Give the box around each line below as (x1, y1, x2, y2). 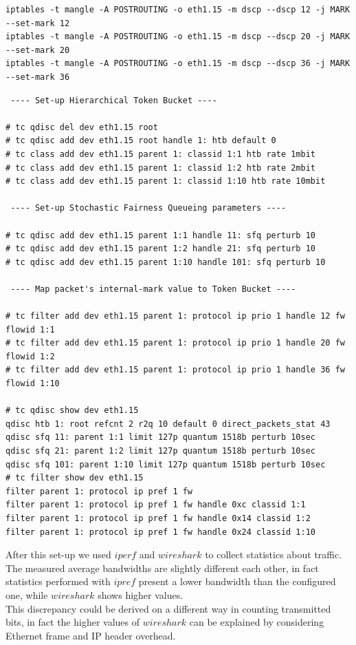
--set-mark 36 (5, 72, 70, 82)
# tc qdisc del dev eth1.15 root (5, 122, 158, 132)
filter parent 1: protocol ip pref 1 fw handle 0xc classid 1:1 (5, 500, 306, 510)
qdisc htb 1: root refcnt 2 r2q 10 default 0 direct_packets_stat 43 (5, 419, 331, 429)
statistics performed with (5, 574, 111, 589)
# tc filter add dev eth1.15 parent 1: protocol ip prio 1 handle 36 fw (5, 365, 345, 375)
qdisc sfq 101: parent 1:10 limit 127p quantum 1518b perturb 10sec (5, 459, 326, 469)
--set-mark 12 (5, 18, 70, 28)
